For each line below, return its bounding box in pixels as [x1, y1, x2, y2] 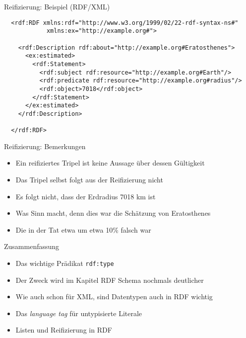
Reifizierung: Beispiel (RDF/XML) [4, 1, 110, 11]
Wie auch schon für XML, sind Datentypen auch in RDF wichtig [15, 291, 213, 302]
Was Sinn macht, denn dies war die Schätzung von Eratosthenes [15, 208, 211, 218]
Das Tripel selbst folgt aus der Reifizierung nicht [15, 174, 163, 184]
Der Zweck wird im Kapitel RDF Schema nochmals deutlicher [15, 274, 204, 285]
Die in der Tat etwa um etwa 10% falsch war [15, 224, 151, 235]
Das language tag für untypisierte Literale [15, 308, 142, 318]
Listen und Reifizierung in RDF [15, 325, 112, 335]
